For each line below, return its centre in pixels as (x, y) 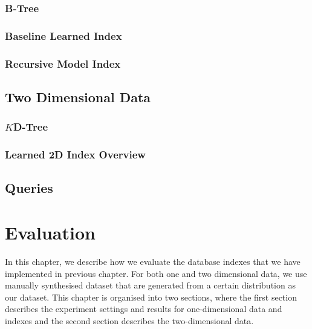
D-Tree (31, 127)
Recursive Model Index (63, 63)
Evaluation (50, 232)
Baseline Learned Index (63, 35)
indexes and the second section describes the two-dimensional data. (129, 320)
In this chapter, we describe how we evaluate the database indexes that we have (153, 261)
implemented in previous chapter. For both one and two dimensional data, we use (156, 273)
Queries (29, 188)
